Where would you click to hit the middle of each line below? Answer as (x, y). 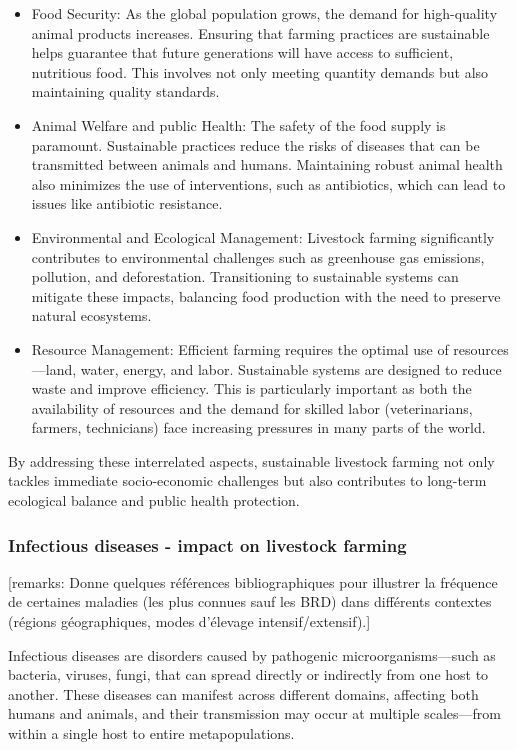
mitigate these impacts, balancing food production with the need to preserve (266, 295)
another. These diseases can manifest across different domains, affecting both (243, 693)
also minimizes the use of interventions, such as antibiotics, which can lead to (268, 183)
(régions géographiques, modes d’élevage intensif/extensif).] (189, 621)
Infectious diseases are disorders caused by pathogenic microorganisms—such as (252, 654)
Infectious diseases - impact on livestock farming (207, 544)
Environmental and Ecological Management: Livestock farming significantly (263, 236)
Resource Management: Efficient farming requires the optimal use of (240, 348)
